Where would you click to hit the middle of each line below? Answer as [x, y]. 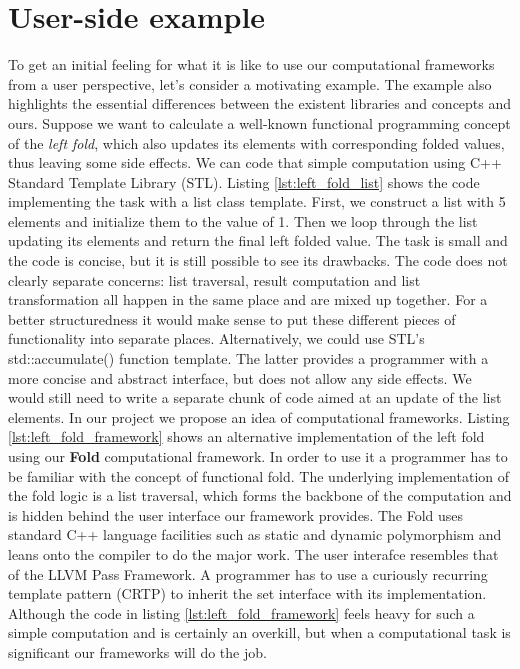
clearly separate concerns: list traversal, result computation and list [214, 279]
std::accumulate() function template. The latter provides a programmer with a [248, 358]
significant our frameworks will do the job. [137, 651]
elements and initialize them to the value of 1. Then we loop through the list [243, 220]
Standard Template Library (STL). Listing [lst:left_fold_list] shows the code [244, 181]
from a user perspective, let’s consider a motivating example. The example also [250, 83]
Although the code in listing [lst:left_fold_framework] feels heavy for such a [241, 612]
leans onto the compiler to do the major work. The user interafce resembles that [253, 553]
